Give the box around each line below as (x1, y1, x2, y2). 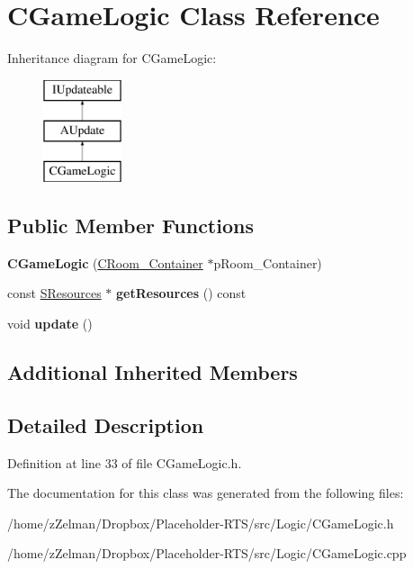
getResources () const (116, 284, 247, 303)
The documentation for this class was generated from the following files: (7, 483, 404, 502)
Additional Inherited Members (7, 358, 298, 386)
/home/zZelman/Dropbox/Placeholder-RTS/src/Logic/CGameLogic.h (7, 513, 394, 532)
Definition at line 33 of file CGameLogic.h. (7, 453, 242, 472)
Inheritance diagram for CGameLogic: (7, 49, 217, 68)
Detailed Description (7, 411, 204, 438)
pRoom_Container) (213, 253, 322, 272)
